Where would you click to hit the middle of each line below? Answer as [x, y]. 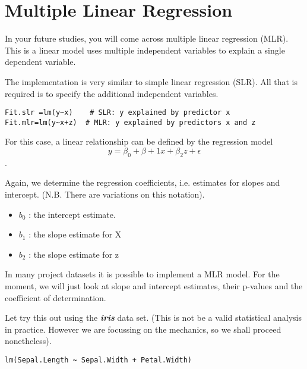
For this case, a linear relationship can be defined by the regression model [139, 141]
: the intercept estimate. [72, 214]
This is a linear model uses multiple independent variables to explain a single [145, 50]
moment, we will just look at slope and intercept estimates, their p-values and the [154, 285]
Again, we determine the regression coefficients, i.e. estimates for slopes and [143, 182]
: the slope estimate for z [74, 254]
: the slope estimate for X [75, 234]
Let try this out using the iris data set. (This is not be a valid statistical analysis [153, 318]
